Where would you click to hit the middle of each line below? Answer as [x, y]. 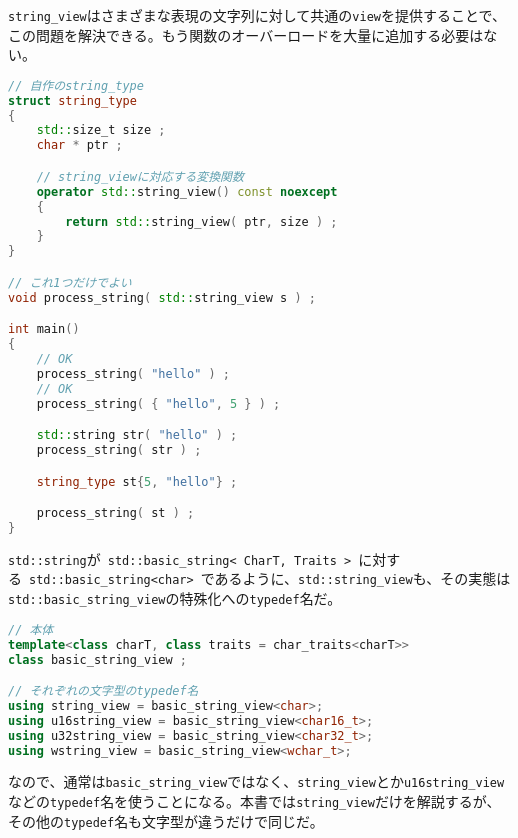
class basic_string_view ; [97, 659]
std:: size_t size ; [101, 130]
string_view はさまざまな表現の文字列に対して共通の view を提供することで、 [257, 15]
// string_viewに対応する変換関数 [140, 176]
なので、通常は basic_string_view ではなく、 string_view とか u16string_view [256, 781]
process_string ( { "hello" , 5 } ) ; [158, 403]
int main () [44, 329]
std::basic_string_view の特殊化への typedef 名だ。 [175, 598]
